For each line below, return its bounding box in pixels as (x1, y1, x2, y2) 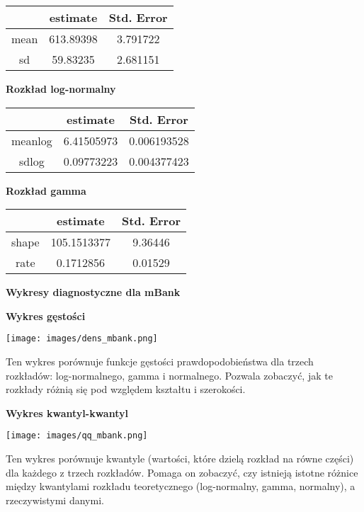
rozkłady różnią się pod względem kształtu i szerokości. (6, 382, 246, 397)
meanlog (11, 132, 52, 149)
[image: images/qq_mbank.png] (6, 431, 148, 441)
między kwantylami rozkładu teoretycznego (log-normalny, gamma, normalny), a (6, 479, 356, 494)
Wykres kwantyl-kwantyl (6, 405, 128, 420)
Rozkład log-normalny (6, 81, 116, 96)
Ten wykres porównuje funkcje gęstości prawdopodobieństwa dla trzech (6, 354, 314, 369)
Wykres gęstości (6, 308, 86, 323)
